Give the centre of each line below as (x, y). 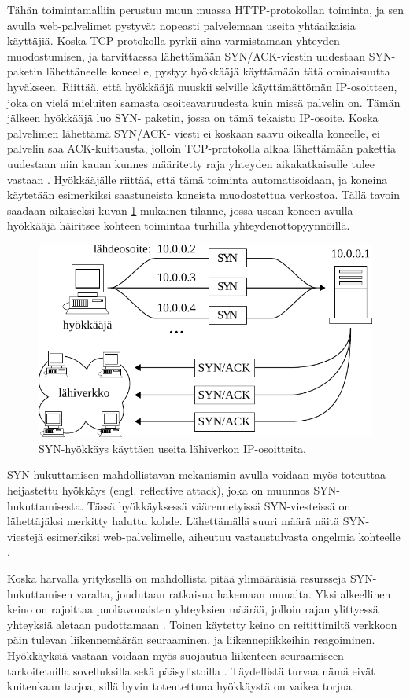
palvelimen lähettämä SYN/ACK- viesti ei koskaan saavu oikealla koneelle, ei (194, 132)
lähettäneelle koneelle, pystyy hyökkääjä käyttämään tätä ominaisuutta (218, 71)
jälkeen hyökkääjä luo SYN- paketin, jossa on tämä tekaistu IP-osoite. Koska (193, 118)
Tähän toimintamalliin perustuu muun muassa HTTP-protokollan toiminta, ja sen (205, 9)
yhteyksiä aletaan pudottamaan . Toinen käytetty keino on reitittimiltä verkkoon (202, 624)
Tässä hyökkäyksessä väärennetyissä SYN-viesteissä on (219, 505)
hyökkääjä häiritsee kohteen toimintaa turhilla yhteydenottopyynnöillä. (179, 225)
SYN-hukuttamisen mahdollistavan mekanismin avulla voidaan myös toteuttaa (196, 475)
